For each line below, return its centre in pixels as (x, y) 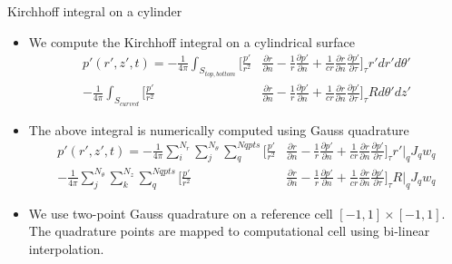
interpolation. (66, 248)
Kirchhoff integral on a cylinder (95, 11)
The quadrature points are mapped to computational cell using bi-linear (229, 231)
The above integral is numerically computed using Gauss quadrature (219, 129)
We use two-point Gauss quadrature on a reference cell (181, 213)
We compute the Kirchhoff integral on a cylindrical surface (192, 41)
